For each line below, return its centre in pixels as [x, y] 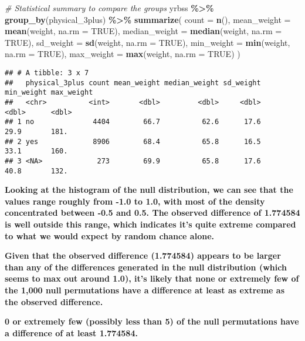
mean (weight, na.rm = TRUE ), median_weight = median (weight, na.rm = [143, 31]
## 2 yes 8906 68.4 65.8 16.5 [133, 141]
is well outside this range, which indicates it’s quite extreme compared [150, 224]
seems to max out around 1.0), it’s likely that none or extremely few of [152, 278]
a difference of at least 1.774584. [71, 332]
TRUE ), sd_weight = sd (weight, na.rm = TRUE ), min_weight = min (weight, [148, 42]
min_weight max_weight [49, 93]
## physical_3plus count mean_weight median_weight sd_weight [133, 83]
